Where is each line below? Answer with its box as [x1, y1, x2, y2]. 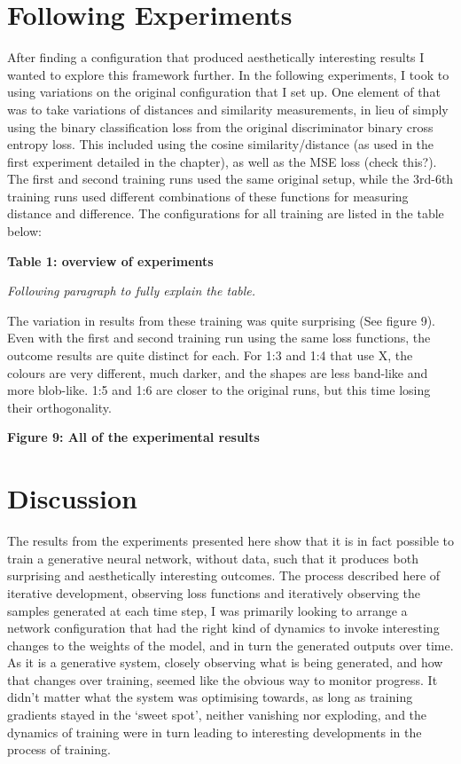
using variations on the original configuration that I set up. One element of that [7, 83, 441, 101]
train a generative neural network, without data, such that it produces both [7, 548, 418, 567]
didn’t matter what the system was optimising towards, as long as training [7, 688, 413, 706]
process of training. [7, 740, 111, 759]
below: [7, 222, 42, 240]
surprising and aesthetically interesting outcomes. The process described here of [7, 566, 441, 585]
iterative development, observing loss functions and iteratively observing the [7, 583, 421, 602]
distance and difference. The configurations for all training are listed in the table [7, 204, 444, 223]
